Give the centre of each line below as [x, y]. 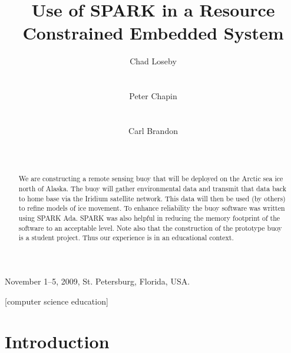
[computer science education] [57, 301]
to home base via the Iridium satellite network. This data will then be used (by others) [152, 198]
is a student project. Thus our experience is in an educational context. [126, 238]
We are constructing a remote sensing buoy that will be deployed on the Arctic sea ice [151, 179]
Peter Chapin [153, 96]
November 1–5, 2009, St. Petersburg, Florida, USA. [97, 281]
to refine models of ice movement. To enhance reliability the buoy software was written [152, 208]
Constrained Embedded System [153, 33]
